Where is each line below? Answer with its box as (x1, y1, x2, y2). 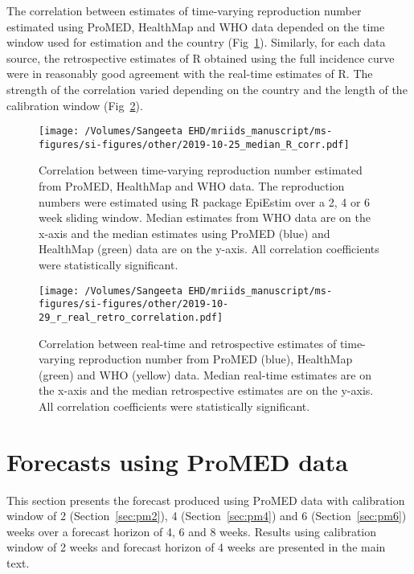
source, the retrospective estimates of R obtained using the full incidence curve (6, 49, 395, 66)
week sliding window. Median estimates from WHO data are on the (39, 209, 371, 226)
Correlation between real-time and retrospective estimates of (39, 334, 337, 351)
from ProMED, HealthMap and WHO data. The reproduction (39, 178, 345, 195)
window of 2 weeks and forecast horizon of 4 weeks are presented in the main (6, 539, 386, 556)
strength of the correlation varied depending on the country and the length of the (6, 80, 408, 97)
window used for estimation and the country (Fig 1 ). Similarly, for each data (6, 34, 386, 51)
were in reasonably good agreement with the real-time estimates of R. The (6, 65, 373, 82)
